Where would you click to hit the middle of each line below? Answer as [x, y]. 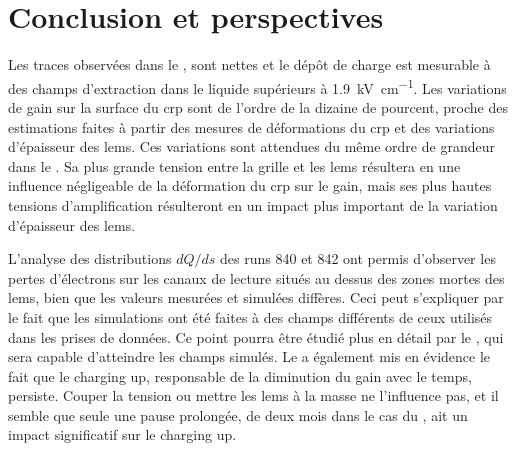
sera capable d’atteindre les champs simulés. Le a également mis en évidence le [249, 356]
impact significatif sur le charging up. [122, 434]
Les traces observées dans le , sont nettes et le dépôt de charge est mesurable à [249, 64]
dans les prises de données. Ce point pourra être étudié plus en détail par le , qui [256, 336]
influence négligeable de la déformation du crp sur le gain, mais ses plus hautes [250, 185]
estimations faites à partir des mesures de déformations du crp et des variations [251, 126]
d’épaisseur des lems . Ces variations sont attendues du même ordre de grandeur [251, 146]
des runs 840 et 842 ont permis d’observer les [358, 258]
